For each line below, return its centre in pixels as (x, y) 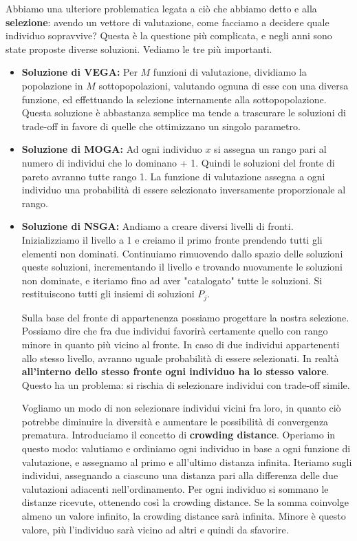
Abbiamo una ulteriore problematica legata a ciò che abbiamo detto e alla (161, 8)
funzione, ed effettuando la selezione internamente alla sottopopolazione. (174, 99)
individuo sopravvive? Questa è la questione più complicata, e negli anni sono (169, 35)
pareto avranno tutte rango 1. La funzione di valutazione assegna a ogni (173, 176)
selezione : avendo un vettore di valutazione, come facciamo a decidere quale (167, 22)
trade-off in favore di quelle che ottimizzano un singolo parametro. (161, 126)
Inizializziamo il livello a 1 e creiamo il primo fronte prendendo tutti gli (172, 239)
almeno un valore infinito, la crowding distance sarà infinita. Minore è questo (184, 516)
